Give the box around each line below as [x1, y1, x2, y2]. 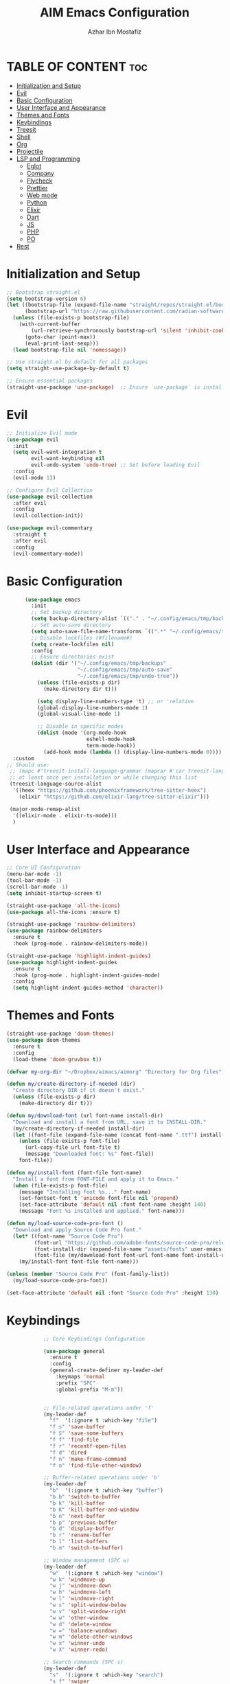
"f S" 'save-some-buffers [49, 1430, 124, 1437]
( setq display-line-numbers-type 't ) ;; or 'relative [36, 698, 194, 705]
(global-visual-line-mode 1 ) [36, 711, 121, 718]
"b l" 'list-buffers [49, 1538, 108, 1545]
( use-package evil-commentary [6, 525, 93, 532]
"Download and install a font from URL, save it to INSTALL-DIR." [12, 1118, 207, 1126]
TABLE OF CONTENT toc [6, 58, 148, 74]
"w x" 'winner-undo [49, 1640, 106, 1647]
